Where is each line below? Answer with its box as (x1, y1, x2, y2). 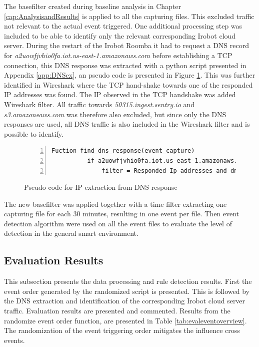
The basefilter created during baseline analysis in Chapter (4, 1, 181, 11)
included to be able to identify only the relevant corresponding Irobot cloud (4, 30, 236, 41)
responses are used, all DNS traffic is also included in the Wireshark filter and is (4, 119, 250, 129)
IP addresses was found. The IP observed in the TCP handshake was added (4, 89, 236, 100)
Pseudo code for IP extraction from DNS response (24, 182, 177, 192)
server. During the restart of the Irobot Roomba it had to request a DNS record (4, 40, 249, 51)
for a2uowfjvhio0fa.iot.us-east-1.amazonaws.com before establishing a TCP (4, 50, 232, 60)
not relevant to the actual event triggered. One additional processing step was (4, 21, 242, 31)
